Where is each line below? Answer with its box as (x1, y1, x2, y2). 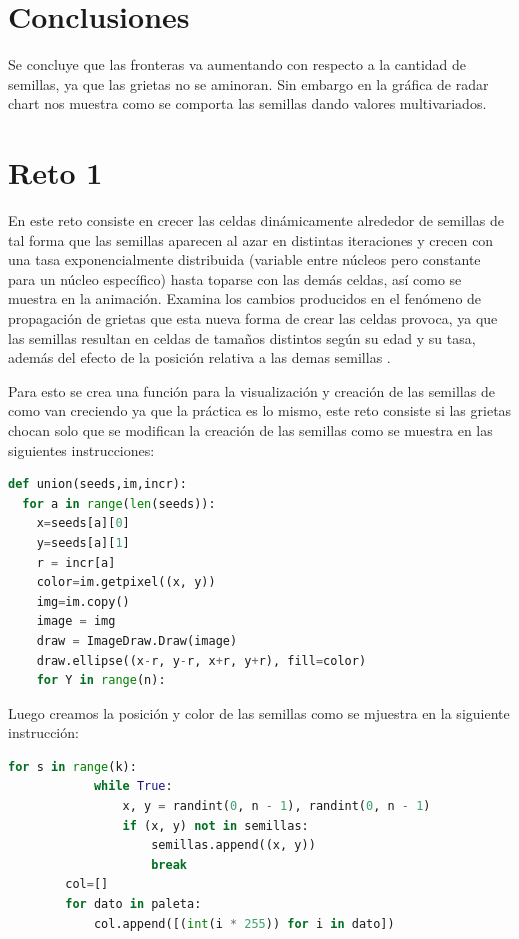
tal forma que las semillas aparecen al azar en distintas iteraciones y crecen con (8, 229, 494, 250)
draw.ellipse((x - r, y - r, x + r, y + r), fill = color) (36, 653, 367, 668)
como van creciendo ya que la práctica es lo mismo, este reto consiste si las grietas (8, 400, 512, 421)
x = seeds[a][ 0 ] (36, 516, 130, 531)
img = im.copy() (36, 594, 130, 609)
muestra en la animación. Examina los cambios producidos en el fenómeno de (8, 288, 482, 309)
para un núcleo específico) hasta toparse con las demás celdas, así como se (8, 268, 462, 289)
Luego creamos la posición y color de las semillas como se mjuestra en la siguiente (8, 702, 510, 723)
